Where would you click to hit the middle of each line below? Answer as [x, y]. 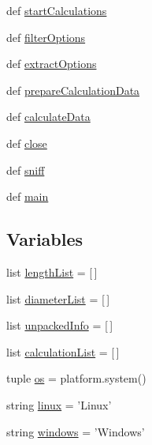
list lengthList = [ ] [52, 272]
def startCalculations [57, 10]
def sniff [26, 170]
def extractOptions [52, 64]
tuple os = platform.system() [76, 378]
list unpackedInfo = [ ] [60, 325]
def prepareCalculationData [73, 90]
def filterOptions [46, 37]
